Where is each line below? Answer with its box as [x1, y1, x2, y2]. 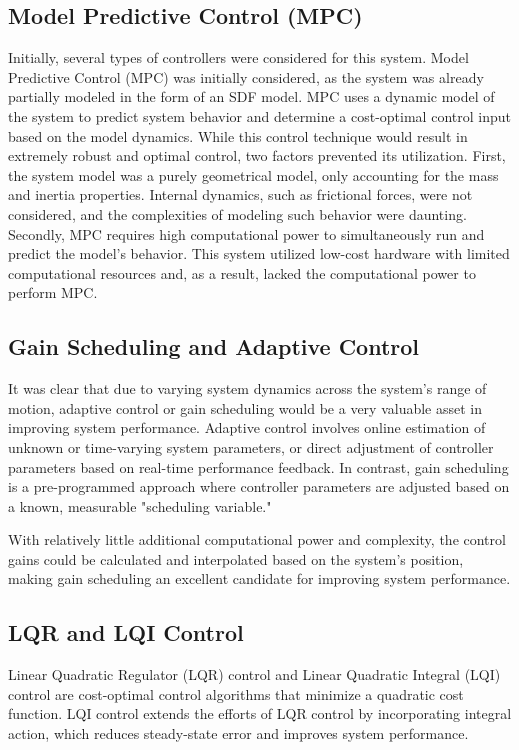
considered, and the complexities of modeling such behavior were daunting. [8, 203, 467, 224]
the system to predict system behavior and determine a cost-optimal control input [8, 105, 511, 126]
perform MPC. [8, 282, 98, 303]
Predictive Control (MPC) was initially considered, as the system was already [8, 66, 484, 87]
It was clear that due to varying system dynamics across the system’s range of [8, 378, 487, 399]
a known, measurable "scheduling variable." [8, 495, 272, 516]
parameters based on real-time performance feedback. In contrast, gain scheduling [8, 456, 509, 477]
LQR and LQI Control [8, 617, 244, 648]
